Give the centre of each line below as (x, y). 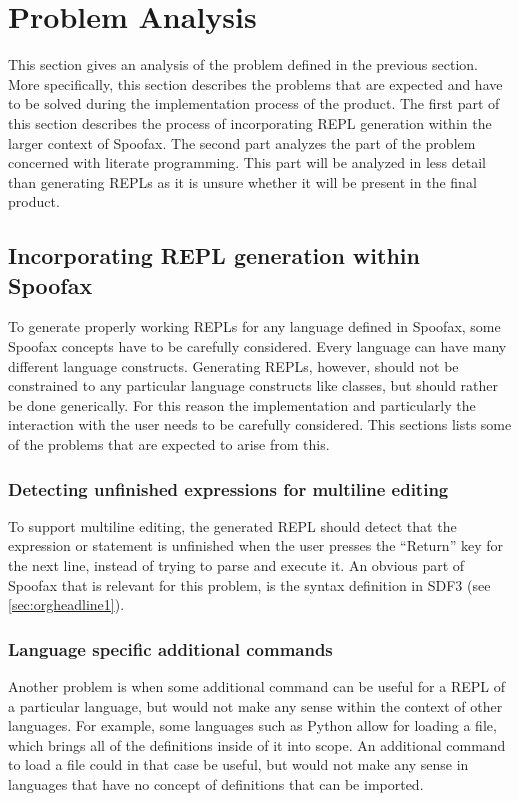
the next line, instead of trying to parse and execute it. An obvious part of (236, 565)
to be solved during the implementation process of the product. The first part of (254, 103)
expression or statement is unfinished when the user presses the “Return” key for (255, 545)
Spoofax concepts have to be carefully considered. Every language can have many (257, 346)
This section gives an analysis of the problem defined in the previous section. (243, 64)
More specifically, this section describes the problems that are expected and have (255, 83)
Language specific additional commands (170, 648)
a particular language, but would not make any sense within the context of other (255, 705)
